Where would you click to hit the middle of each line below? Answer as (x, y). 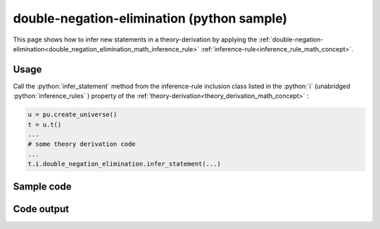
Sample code (42, 186)
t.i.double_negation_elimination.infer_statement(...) (124, 164)
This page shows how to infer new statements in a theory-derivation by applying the (135, 39)
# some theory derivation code (82, 144)
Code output (41, 209)
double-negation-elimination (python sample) (150, 18)
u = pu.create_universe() (72, 115)
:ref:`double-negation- (291, 39)
